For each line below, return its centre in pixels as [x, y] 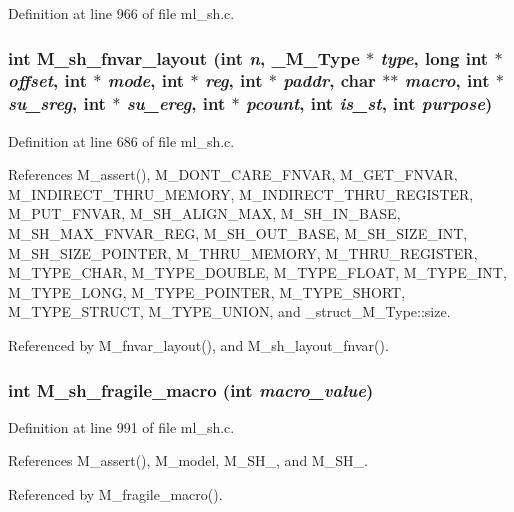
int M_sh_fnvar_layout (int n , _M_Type [184, 57]
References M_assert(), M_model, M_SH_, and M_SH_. [188, 460]
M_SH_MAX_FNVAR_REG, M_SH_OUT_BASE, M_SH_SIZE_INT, [238, 233]
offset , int [47, 80]
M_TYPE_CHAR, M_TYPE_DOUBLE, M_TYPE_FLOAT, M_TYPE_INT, [257, 272]
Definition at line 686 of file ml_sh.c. [121, 140]
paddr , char [329, 80]
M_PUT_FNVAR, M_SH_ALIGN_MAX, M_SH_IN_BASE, [204, 213]
